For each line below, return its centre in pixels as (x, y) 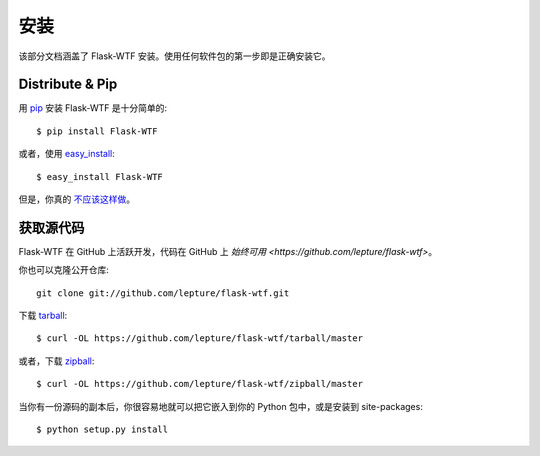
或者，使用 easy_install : (66, 154)
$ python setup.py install (102, 429)
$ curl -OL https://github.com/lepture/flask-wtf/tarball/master (200, 338)
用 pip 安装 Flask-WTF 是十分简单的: (93, 108)
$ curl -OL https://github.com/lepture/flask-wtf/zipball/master (200, 384)
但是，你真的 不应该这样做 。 (76, 199)
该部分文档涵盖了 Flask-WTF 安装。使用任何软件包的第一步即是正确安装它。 (174, 56)
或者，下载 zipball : (56, 361)
